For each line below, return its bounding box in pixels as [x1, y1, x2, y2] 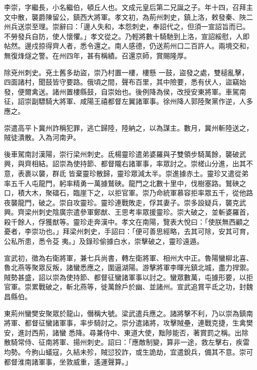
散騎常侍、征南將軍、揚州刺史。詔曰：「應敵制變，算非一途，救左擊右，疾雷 [4, 337, 250, 347]
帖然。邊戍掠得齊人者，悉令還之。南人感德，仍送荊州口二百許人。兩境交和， [4, 41, 253, 51]
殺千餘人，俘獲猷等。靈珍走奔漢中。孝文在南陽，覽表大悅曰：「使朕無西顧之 [4, 216, 250, 227]
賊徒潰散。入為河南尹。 [4, 132, 80, 142]
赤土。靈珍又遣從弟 [186, 168, 249, 178]
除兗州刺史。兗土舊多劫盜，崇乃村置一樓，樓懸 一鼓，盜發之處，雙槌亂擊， [4, 67, 249, 77]
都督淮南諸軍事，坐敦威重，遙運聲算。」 [4, 356, 132, 367]
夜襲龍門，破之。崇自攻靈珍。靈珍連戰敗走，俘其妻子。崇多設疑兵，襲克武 [4, 197, 246, 207]
